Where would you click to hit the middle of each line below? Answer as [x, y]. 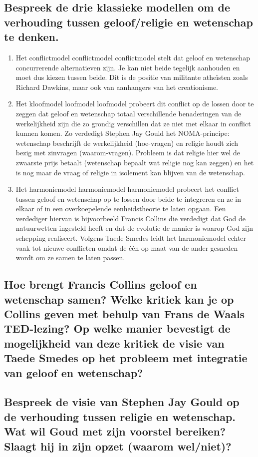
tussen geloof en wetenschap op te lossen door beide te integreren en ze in [128, 199]
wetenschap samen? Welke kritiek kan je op [119, 299]
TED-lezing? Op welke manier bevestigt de [117, 328]
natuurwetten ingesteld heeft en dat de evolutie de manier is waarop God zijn [134, 228]
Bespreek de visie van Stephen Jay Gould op [122, 402]
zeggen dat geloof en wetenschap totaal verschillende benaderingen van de [129, 113]
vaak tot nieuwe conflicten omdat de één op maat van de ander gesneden [127, 247]
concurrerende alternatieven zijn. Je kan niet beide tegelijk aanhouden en [128, 67]
